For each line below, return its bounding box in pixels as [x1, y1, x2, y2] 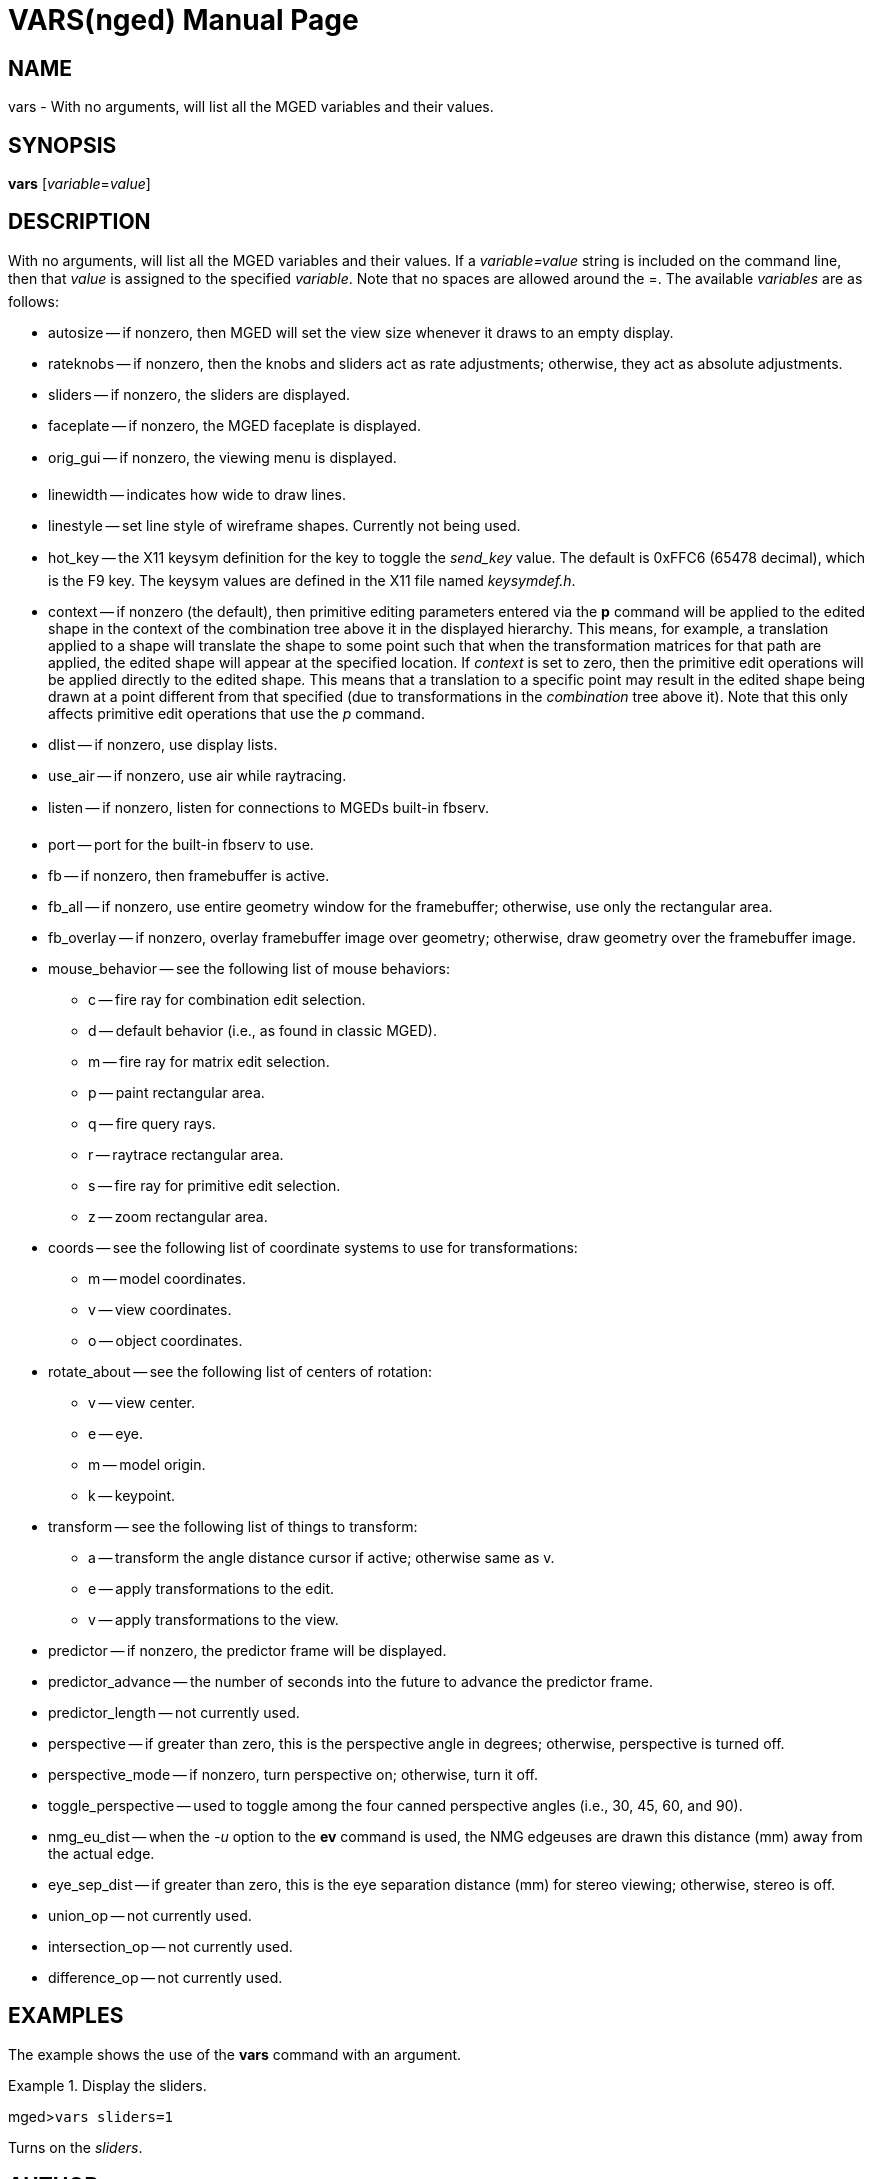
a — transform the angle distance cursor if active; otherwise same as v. [88, 1548, 555, 1566]
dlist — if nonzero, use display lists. [48, 735, 278, 753]
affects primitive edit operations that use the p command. [48, 704, 425, 722]
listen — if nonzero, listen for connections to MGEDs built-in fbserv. [48, 798, 490, 816]
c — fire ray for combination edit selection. [88, 990, 366, 1008]
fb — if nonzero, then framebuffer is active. [48, 866, 330, 884]
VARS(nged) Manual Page [8, 3, 359, 37]
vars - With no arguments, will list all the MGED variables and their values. [8, 98, 494, 116]
